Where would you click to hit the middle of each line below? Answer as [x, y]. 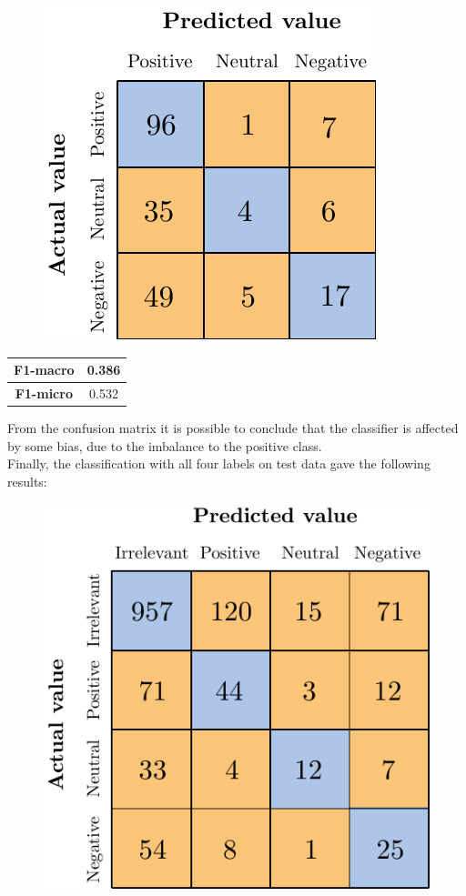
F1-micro [44, 393]
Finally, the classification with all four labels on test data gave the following [219, 463]
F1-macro [44, 370]
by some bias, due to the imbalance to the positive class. [165, 445]
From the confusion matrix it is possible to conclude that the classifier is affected [233, 428]
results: [27, 481]
